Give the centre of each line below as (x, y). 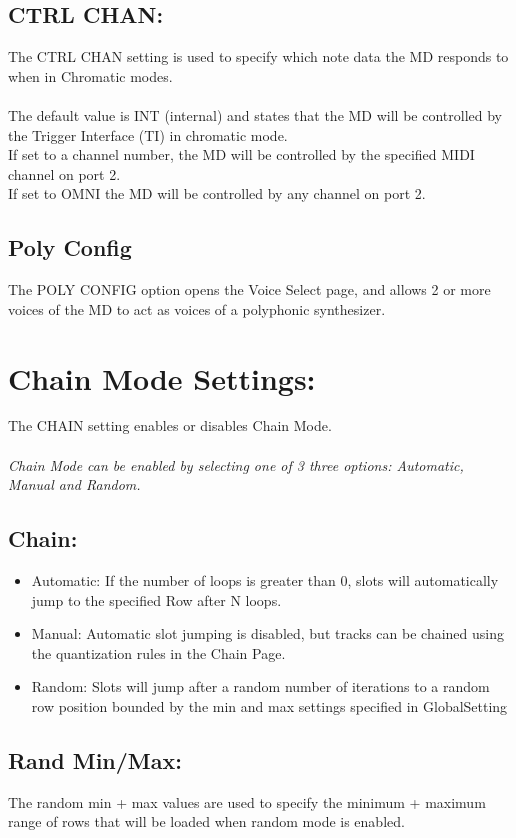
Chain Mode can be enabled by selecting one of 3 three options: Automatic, (236, 464)
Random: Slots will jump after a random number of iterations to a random (260, 686)
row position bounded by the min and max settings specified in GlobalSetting (269, 706)
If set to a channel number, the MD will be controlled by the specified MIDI (241, 154)
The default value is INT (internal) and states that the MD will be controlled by (255, 114)
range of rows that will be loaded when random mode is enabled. (206, 821)
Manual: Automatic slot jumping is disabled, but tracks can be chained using (267, 633)
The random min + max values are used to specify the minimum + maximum (247, 801)
